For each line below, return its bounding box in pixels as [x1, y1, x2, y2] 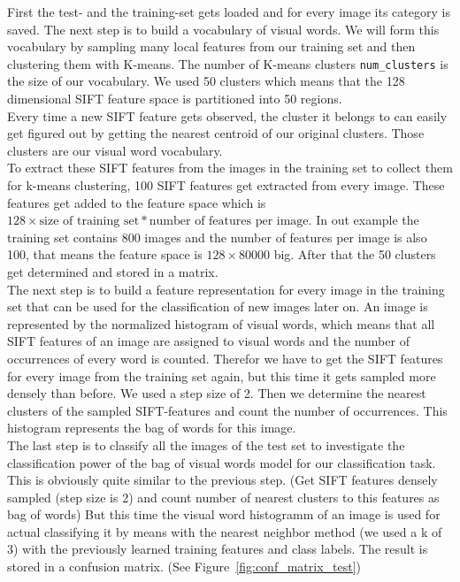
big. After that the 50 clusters [273, 245, 436, 264]
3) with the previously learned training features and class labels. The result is [7, 540, 428, 558]
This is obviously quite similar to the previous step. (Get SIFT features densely [7, 471, 438, 489]
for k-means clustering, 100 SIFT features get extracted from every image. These [7, 176, 445, 194]
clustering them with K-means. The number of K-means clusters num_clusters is [7, 54, 448, 73]
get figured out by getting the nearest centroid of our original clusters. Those [7, 124, 425, 142]
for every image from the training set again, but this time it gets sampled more [7, 366, 436, 385]
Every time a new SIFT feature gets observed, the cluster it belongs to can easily [7, 106, 448, 125]
